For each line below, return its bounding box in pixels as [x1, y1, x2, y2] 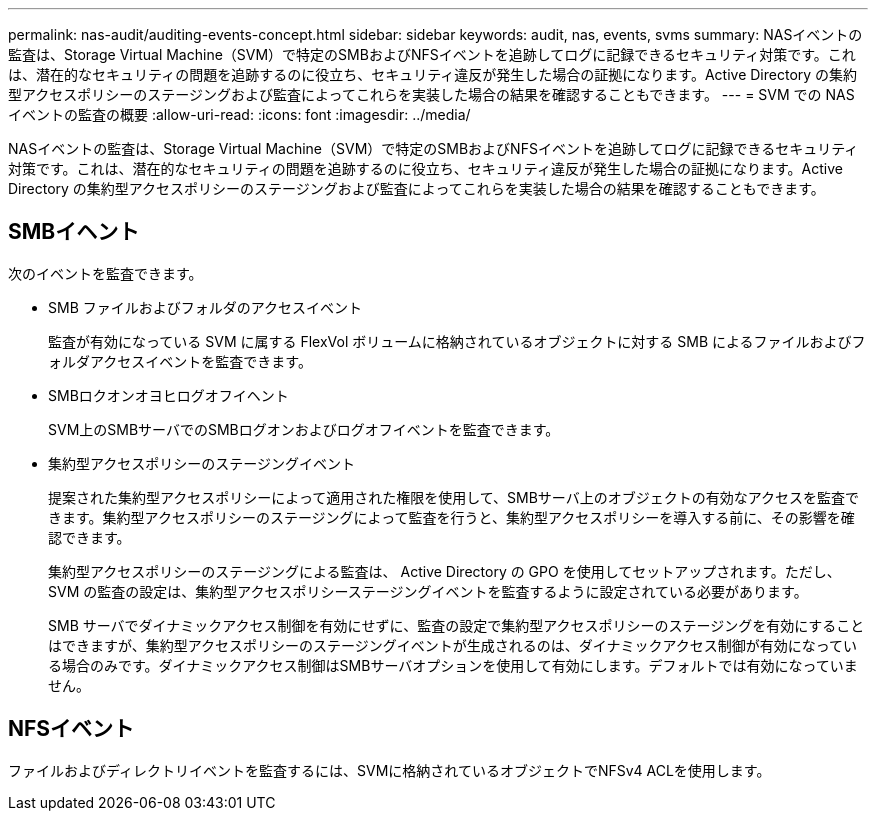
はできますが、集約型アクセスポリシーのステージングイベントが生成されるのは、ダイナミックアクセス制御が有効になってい [48, 636, 858, 654]
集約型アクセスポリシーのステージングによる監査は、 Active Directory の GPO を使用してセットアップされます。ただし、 [48, 562, 841, 580]
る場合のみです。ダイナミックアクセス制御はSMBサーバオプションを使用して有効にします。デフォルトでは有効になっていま [48, 656, 858, 674]
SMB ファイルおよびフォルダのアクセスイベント [48, 298, 363, 316]
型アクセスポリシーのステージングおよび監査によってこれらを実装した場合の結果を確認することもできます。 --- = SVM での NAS [8, 86, 855, 103]
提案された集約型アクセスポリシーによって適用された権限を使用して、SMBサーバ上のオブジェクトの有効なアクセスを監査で [48, 488, 860, 506]
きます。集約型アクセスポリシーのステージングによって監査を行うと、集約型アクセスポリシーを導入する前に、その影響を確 [48, 508, 855, 526]
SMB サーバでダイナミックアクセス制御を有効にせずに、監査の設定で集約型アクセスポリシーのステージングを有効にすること [48, 616, 865, 634]
